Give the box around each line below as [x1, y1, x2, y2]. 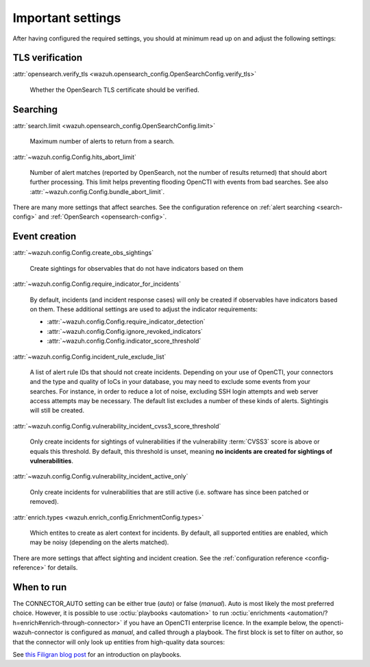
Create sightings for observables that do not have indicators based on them [29, 264, 243, 272]
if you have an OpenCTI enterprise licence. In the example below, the [123, 618, 319, 627]
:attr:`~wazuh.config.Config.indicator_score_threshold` [47, 337, 201, 345]
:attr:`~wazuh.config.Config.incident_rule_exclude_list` [12, 352, 166, 361]
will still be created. [29, 407, 85, 415]
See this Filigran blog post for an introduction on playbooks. [12, 651, 182, 659]
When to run [12, 581, 67, 593]
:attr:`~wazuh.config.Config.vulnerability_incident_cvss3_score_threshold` [12, 422, 221, 430]
